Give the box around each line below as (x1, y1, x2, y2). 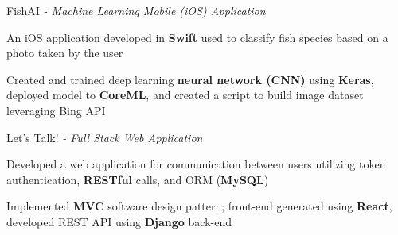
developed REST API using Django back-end (6, 213, 232, 229)
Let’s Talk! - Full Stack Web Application (6, 129, 203, 145)
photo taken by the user (6, 44, 123, 61)
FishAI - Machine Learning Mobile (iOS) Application (6, 2, 266, 18)
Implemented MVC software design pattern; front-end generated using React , (6, 198, 392, 214)
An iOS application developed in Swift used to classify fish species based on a (6, 29, 388, 45)
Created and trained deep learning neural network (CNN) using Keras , (6, 71, 374, 87)
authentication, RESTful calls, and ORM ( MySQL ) (6, 171, 269, 187)
